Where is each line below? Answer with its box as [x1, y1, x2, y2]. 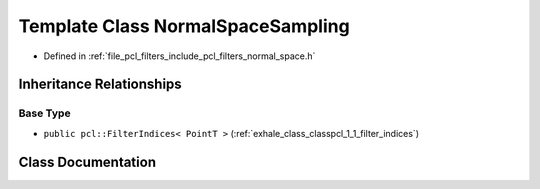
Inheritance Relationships [18, 76, 182, 93]
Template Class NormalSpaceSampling [18, 15, 350, 37]
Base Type [18, 106, 71, 120]
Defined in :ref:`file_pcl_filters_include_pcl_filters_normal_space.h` [43, 50, 316, 62]
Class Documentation [18, 153, 157, 170]
